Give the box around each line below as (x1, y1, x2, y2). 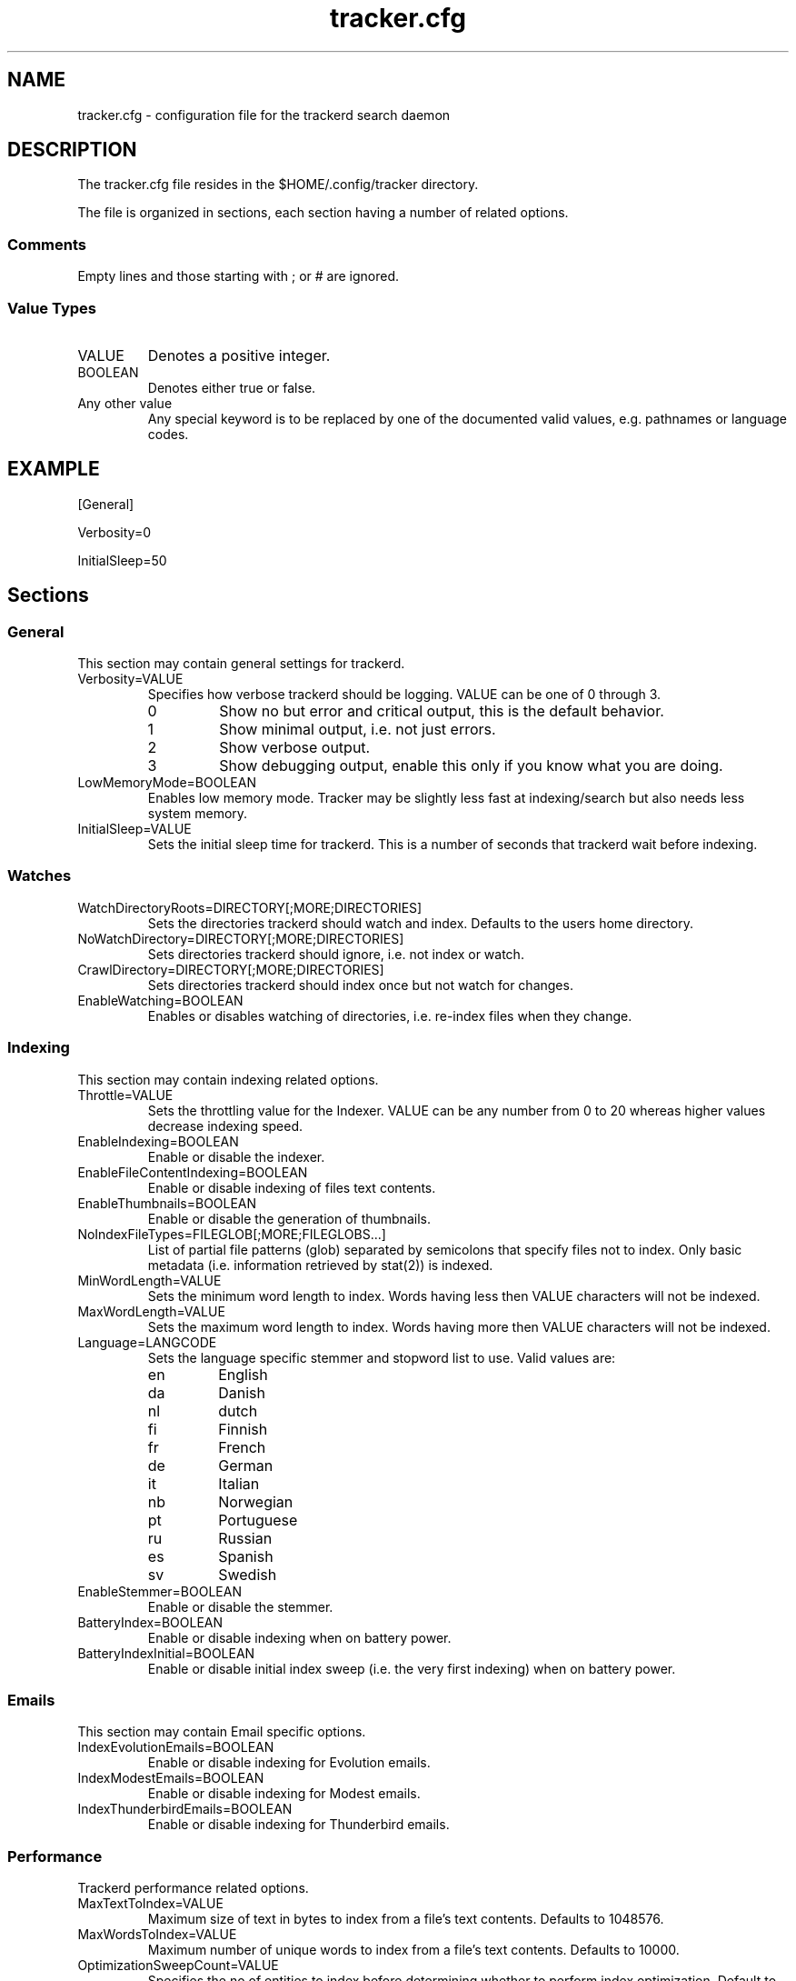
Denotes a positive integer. (147, 345, 331, 365)
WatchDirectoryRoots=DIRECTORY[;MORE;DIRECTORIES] (77, 899, 423, 915)
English (218, 1365, 268, 1384)
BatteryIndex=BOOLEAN (77, 1614, 224, 1630)
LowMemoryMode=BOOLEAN (77, 775, 256, 790)
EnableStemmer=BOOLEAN (77, 1583, 242, 1599)
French (218, 1437, 266, 1456)
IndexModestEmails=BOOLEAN (77, 1770, 264, 1786)
